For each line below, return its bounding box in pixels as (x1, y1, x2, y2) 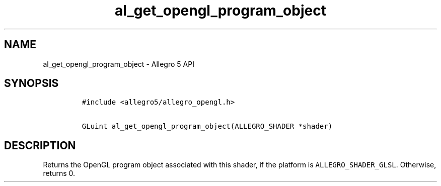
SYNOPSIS (4, 77, 59, 90)
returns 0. (43, 169, 76, 178)
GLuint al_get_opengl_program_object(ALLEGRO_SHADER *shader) (82, 122, 333, 131)
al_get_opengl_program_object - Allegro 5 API (43, 59, 194, 68)
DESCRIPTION (4, 139, 76, 152)
